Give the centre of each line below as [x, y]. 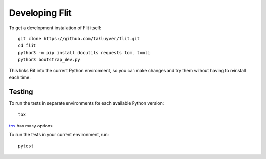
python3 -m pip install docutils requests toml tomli [84, 52]
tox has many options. [32, 126]
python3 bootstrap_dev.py [49, 60]
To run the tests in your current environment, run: [59, 134]
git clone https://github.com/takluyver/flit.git [79, 39]
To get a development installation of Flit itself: [55, 28]
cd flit [27, 46]
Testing [21, 91]
